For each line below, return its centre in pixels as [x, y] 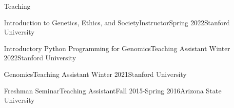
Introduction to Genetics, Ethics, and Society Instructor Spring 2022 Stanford [117, 22]
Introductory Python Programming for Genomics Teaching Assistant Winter [117, 48]
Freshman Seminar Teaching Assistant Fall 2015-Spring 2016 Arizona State [113, 90]
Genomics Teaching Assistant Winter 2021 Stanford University [95, 74]
